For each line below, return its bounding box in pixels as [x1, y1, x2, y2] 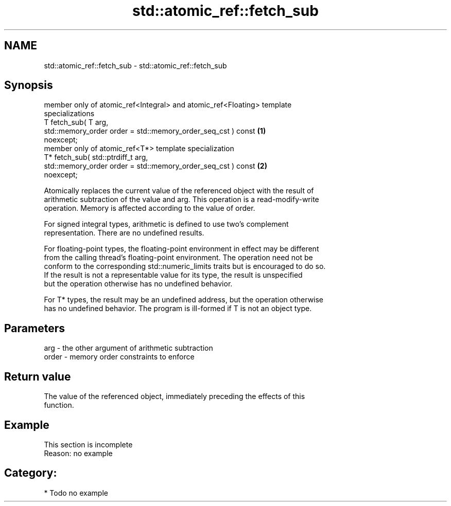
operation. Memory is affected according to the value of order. [44, 204, 255, 213]
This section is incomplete [44, 440, 133, 449]
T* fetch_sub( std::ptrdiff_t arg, [44, 153, 148, 162]
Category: [4, 466, 57, 480]
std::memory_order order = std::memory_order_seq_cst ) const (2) [44, 161, 267, 171]
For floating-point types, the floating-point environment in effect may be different [44, 244, 319, 254]
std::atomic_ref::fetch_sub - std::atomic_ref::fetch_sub [44, 61, 227, 70]
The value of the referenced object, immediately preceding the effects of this [44, 392, 305, 401]
